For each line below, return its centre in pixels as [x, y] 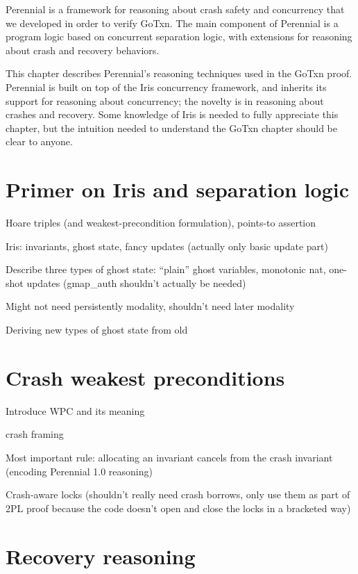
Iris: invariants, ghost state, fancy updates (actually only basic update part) [167, 246]
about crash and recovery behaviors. [83, 50]
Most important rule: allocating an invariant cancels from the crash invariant [169, 457]
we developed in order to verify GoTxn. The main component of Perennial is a [172, 23]
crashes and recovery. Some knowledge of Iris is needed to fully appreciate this [172, 114]
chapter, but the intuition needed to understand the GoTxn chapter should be [171, 128]
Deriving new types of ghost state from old [97, 330]
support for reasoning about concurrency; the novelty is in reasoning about [165, 100]
